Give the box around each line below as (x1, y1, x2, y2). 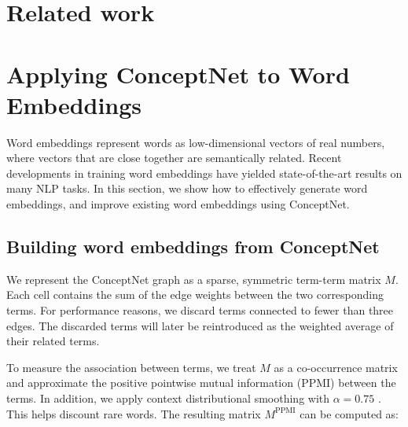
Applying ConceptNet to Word (6, 57, 350, 90)
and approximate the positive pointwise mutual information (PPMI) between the (6, 374, 396, 391)
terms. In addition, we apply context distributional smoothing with (6, 390, 330, 407)
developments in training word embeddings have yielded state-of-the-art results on (6, 164, 402, 181)
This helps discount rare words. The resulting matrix (6, 405, 261, 421)
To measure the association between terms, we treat (6, 359, 256, 375)
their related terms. (6, 333, 100, 349)
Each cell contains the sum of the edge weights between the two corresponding (6, 286, 384, 303)
